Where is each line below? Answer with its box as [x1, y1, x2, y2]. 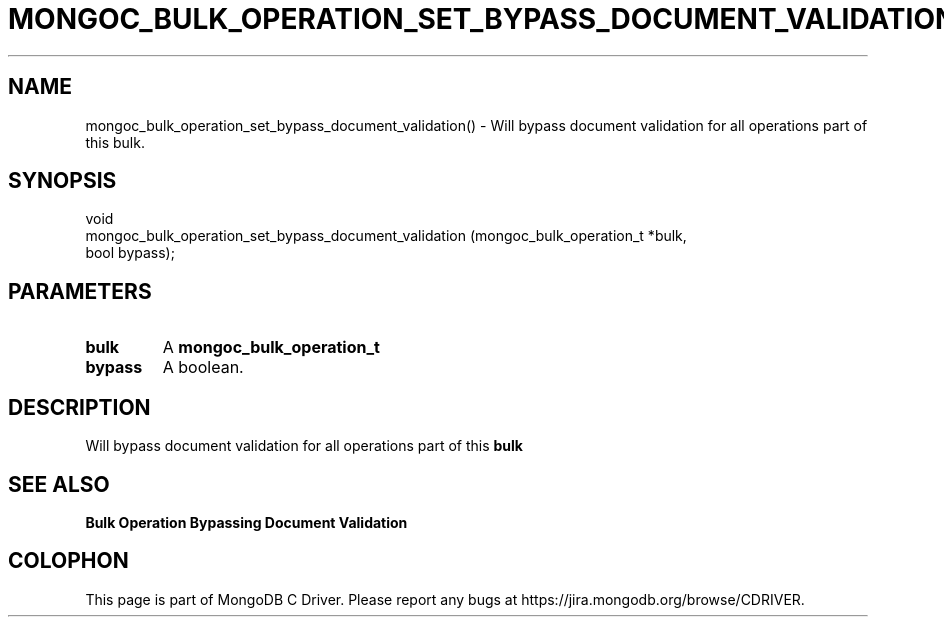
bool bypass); [85, 244, 175, 262]
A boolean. [162, 357, 244, 378]
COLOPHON [8, 548, 129, 574]
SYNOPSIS [8, 168, 117, 194]
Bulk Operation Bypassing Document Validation [85, 513, 408, 531]
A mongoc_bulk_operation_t [162, 337, 380, 358]
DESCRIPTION [8, 394, 151, 420]
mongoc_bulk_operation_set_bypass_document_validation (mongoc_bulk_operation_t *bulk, [85, 227, 687, 245]
